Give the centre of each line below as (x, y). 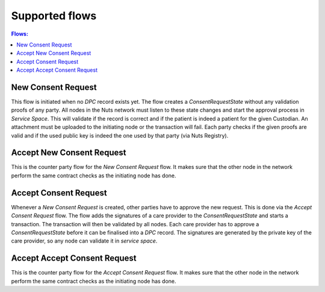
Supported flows (54, 16)
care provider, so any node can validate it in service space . (84, 241)
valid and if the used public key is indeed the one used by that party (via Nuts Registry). (120, 135)
